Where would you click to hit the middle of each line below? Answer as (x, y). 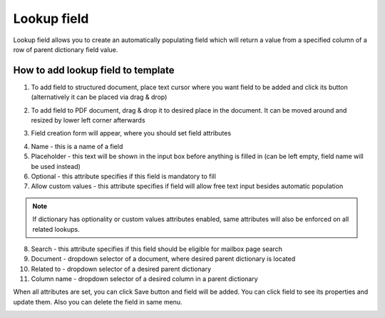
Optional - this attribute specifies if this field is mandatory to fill (124, 176)
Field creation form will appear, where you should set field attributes (131, 133)
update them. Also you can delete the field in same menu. (98, 302)
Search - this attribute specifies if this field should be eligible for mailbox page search (157, 249)
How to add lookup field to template (94, 70)
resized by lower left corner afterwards (88, 120)
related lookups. (56, 229)
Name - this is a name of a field (77, 146)
